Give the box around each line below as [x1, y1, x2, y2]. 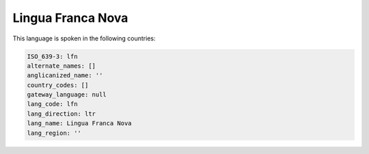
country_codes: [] [27, 81, 89, 89]
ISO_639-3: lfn [27, 52, 78, 60]
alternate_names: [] [27, 62, 96, 70]
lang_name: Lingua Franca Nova [27, 120, 133, 127]
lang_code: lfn [27, 100, 78, 108]
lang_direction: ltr [27, 110, 96, 118]
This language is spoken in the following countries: [12, 34, 156, 42]
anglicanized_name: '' [27, 72, 103, 79]
